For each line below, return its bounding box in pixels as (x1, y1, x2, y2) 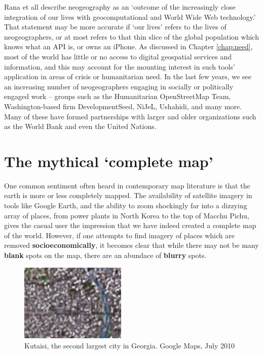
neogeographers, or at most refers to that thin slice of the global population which (4, 31, 259, 42)
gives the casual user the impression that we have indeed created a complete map (4, 220, 256, 231)
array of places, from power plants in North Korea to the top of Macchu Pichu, (4, 210, 249, 220)
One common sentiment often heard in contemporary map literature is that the (4, 180, 250, 190)
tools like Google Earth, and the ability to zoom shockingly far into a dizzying (4, 200, 247, 211)
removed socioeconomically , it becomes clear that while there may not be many (4, 240, 259, 250)
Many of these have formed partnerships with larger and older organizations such (4, 111, 256, 121)
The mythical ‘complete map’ (4, 150, 213, 171)
